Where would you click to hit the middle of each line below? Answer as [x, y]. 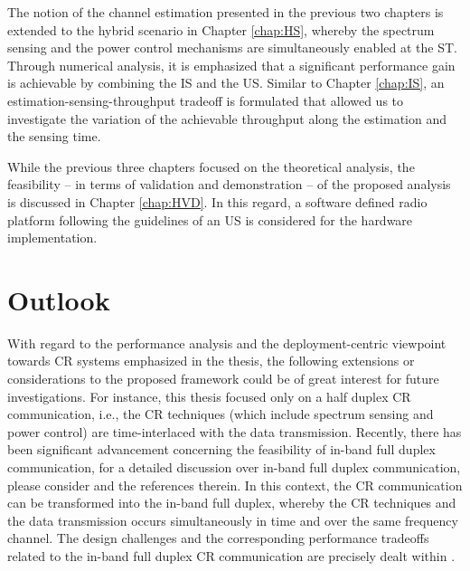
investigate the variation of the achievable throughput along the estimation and [227, 118]
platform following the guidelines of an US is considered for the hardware [210, 219]
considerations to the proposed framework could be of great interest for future [223, 379]
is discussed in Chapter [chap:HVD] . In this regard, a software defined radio [217, 201]
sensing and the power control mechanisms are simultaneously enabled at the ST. [232, 48]
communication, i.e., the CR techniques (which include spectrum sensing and [221, 414]
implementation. [52, 238]
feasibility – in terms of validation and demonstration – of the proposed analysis [229, 184]
